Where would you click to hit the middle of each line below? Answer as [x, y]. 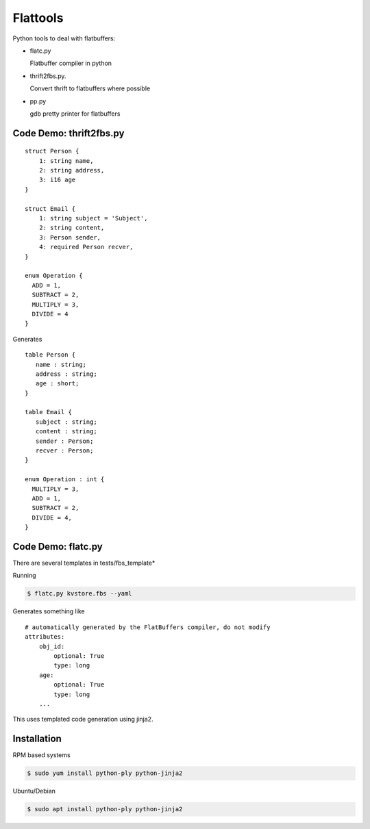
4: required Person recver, [86, 247]
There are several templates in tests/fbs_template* [84, 563]
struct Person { [52, 151]
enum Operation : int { [65, 480]
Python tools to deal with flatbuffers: [64, 38]
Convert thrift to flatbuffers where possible [90, 88]
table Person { [50, 355]
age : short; [57, 384]
